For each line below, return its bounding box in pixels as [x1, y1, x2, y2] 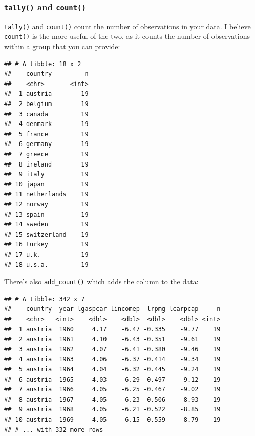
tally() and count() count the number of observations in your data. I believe [4, 20, 251, 31]
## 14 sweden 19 [4, 221, 89, 229]
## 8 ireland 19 [4, 160, 89, 168]
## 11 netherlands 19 [4, 191, 89, 198]
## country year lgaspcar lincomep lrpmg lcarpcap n [4, 305, 221, 313]
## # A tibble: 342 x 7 [4, 295, 85, 303]
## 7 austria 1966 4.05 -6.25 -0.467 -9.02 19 [4, 386, 221, 393]
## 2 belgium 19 [4, 100, 89, 108]
